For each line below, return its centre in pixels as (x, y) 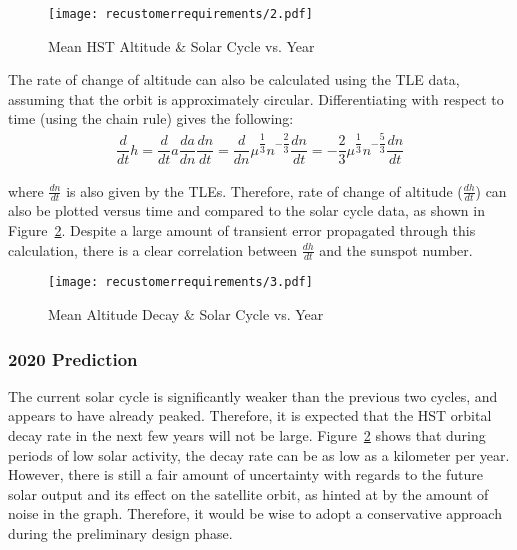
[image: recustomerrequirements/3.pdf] (180, 282)
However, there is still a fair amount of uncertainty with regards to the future (245, 474)
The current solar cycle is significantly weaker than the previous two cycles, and (253, 395)
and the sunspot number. (396, 249)
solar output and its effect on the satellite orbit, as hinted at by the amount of (248, 493)
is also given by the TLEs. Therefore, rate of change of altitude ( (264, 190)
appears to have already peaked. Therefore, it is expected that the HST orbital (250, 415)
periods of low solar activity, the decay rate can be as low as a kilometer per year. (259, 454)
